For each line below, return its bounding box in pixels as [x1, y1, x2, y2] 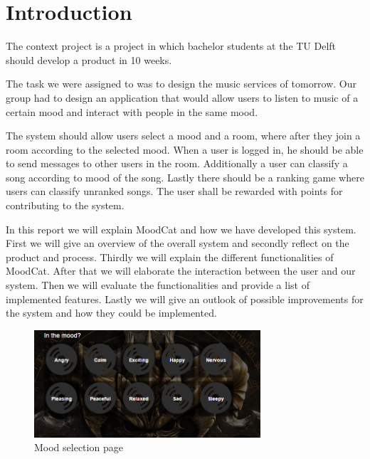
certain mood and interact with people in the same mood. [6, 104, 258, 119]
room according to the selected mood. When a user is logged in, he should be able [6, 142, 364, 157]
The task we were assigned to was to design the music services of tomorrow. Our [6, 76, 357, 91]
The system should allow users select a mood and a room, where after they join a [6, 128, 361, 143]
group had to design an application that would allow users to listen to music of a [6, 90, 359, 105]
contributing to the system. [6, 198, 125, 213]
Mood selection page [34, 440, 123, 455]
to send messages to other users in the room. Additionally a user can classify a [6, 156, 348, 171]
